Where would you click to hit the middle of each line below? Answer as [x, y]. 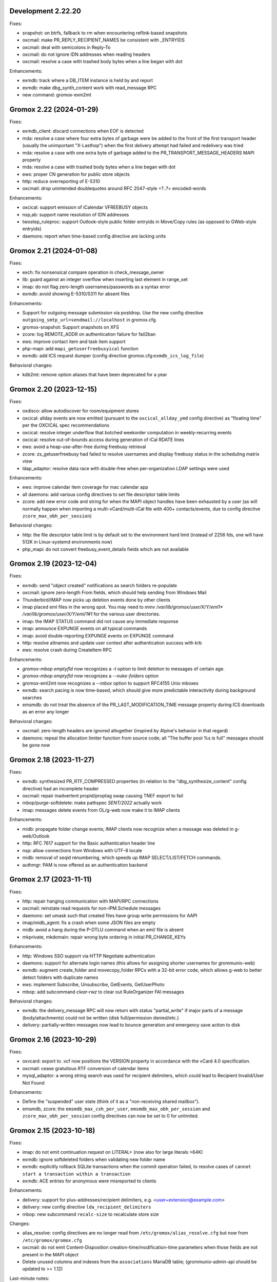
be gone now [36, 745]
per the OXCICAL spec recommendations [66, 425]
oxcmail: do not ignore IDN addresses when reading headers [86, 54]
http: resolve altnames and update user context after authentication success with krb [112, 643]
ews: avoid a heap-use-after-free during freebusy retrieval [84, 447]
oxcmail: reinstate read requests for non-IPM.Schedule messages [92, 908]
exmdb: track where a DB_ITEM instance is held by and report [88, 81]
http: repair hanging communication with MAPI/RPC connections [90, 901]
